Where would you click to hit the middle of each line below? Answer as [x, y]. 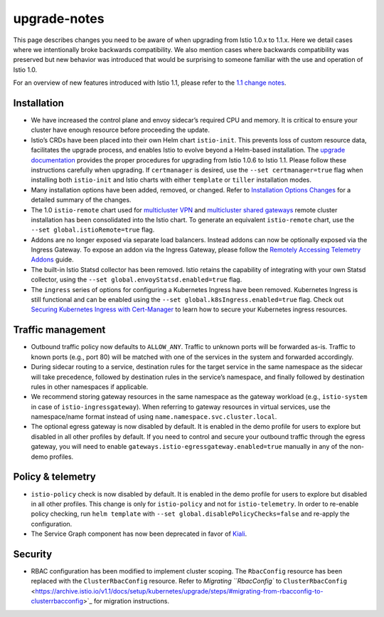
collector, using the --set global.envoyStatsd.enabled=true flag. [137, 280]
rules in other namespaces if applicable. [90, 387]
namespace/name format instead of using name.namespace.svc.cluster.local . [154, 417]
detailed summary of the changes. [81, 200]
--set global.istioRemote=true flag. [93, 230]
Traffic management [59, 330]
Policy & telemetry [54, 477]
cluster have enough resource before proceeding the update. [120, 130]
